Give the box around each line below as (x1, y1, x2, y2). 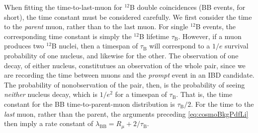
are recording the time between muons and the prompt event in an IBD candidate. (4, 70, 255, 80)
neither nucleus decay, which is (4, 89, 97, 99)
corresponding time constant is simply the (4, 31, 132, 41)
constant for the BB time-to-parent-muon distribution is (4, 98, 175, 109)
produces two (4, 41, 44, 51)
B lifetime (139, 31, 169, 41)
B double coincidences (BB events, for (129, 2, 246, 12)
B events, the (195, 21, 236, 32)
